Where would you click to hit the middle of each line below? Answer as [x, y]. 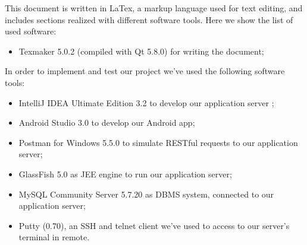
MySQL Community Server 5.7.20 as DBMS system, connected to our [146, 194]
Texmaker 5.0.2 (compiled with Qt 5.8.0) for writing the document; [141, 51]
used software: [31, 31]
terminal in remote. [54, 237]
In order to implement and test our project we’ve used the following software [145, 71]
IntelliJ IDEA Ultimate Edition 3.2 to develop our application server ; [146, 102]
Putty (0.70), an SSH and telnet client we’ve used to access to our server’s [154, 225]
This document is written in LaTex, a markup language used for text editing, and [154, 8]
